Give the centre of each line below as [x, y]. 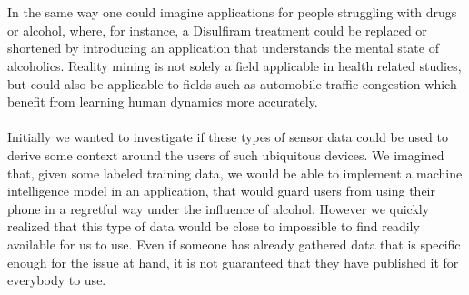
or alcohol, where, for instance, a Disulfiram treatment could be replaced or [217, 30]
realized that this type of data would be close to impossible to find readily [214, 226]
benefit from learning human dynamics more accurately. [163, 102]
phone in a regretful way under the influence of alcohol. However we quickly [219, 208]
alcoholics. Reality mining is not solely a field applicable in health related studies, [234, 65]
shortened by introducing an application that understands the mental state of [223, 48]
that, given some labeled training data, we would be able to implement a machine [235, 173]
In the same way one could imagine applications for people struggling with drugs [232, 12]
